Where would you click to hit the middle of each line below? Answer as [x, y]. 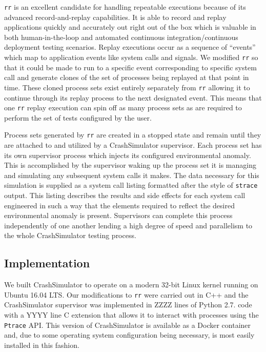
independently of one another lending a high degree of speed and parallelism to [128, 225]
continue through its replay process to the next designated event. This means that [133, 97]
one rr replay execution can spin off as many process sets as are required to [123, 107]
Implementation [47, 263]
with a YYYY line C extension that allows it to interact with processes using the [131, 315]
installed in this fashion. [42, 345]
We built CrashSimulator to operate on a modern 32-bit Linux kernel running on [131, 285]
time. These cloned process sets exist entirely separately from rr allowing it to [127, 87]
